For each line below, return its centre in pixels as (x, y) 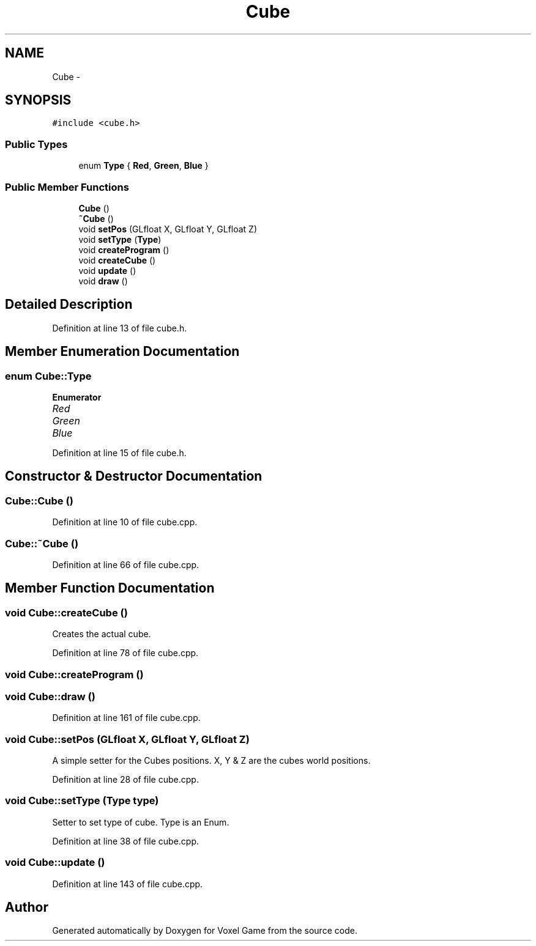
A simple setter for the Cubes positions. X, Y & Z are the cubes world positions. (211, 761)
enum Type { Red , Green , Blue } (143, 166)
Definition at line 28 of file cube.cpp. (125, 780)
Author (27, 907)
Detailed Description (69, 305)
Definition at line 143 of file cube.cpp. (128, 884)
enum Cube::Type (48, 376)
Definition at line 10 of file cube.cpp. (125, 522)
